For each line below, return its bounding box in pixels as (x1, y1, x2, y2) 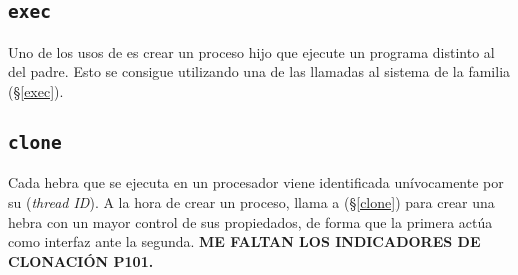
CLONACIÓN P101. (8, 250, 154, 271)
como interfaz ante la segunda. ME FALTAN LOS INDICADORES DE (8, 231, 481, 252)
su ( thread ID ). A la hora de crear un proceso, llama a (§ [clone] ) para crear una (8, 191, 495, 212)
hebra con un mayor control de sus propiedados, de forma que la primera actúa (8, 211, 493, 232)
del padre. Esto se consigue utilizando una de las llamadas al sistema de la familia (8, 61, 511, 82)
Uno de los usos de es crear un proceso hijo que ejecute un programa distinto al (8, 41, 495, 62)
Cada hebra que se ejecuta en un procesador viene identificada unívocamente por (8, 172, 504, 193)
